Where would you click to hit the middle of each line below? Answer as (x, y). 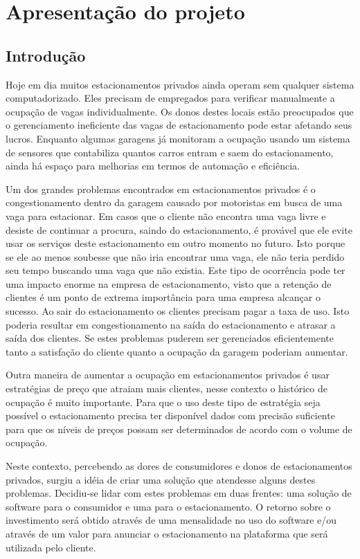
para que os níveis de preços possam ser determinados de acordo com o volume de (179, 429)
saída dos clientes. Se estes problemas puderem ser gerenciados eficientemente (170, 338)
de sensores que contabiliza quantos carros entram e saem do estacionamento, (170, 152)
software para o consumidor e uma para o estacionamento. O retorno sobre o (168, 506)
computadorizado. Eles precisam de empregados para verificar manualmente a (170, 98)
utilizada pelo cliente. (51, 547)
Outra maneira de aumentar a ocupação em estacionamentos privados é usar (168, 375)
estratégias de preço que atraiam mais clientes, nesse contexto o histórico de (166, 388)
